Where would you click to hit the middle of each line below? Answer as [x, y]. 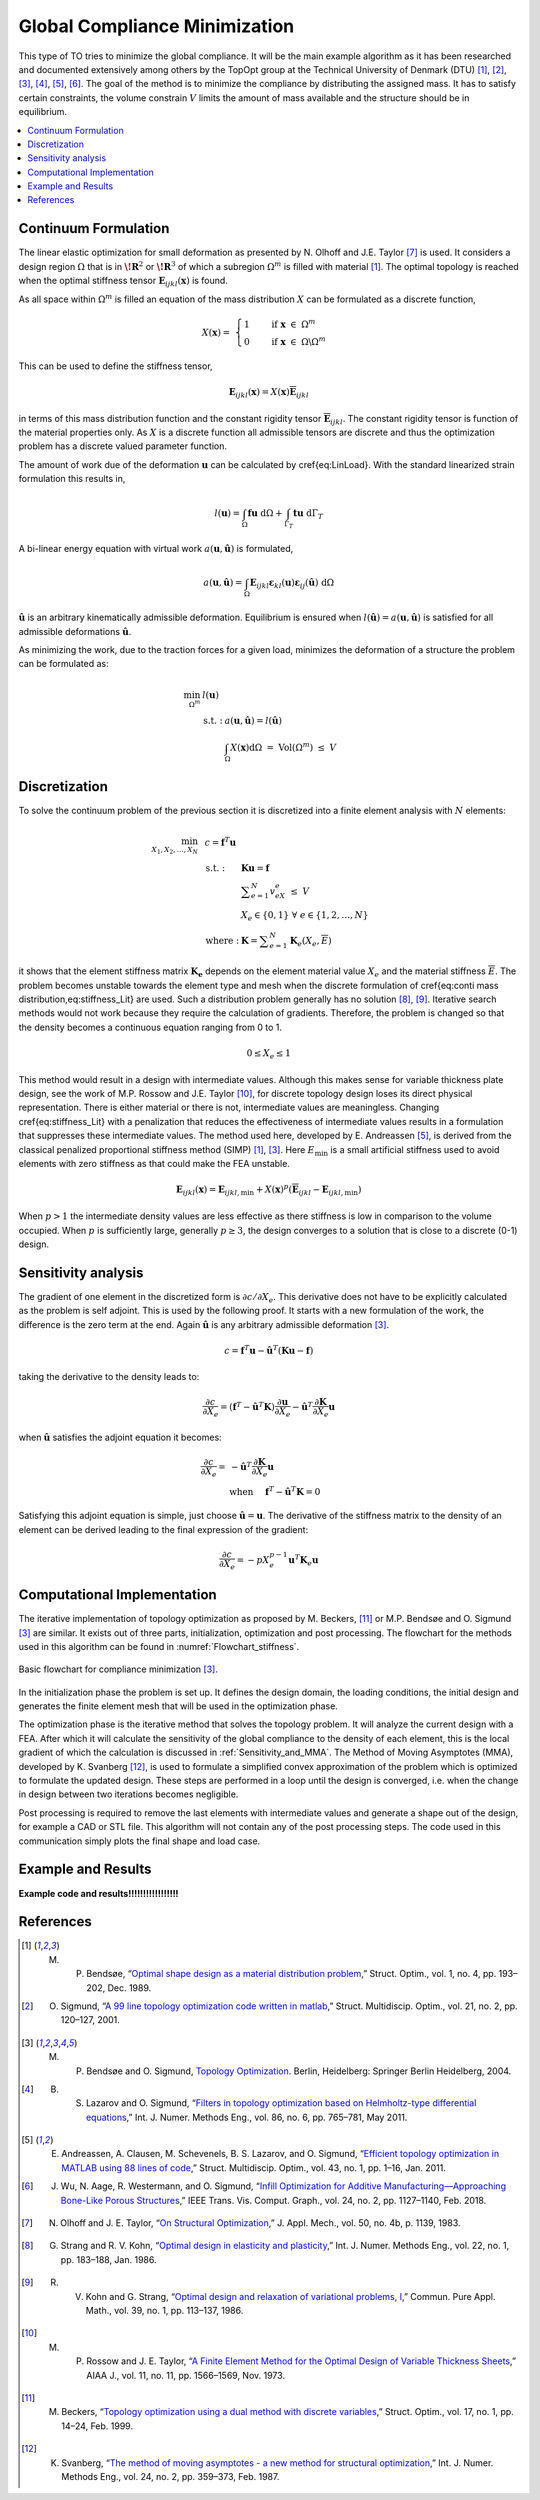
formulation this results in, [72, 479]
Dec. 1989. [129, 1987]
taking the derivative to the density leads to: [109, 1377]
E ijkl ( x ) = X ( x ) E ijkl [268, 393]
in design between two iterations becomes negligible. [128, 1794]
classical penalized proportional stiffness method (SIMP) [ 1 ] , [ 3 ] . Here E [166, 1149]
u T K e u [303, 1560]
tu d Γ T [308, 515]
